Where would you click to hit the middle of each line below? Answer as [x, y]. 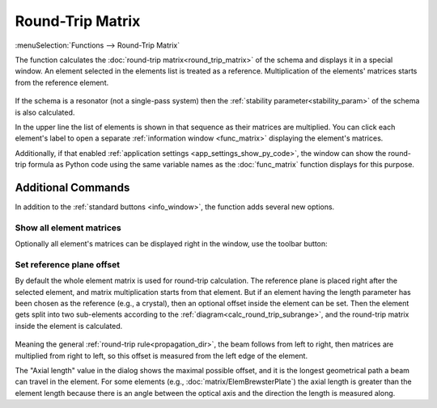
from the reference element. [62, 82]
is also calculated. [45, 112]
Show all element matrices [68, 228]
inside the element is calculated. [69, 326]
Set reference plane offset [68, 264]
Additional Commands [72, 187]
